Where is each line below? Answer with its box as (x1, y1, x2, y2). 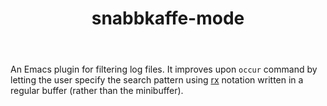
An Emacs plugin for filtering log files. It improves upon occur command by (10, 63, 318, 76)
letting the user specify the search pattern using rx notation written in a (10, 74, 304, 86)
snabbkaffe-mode (91, 7, 245, 30)
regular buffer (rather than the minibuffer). (10, 85, 184, 97)
